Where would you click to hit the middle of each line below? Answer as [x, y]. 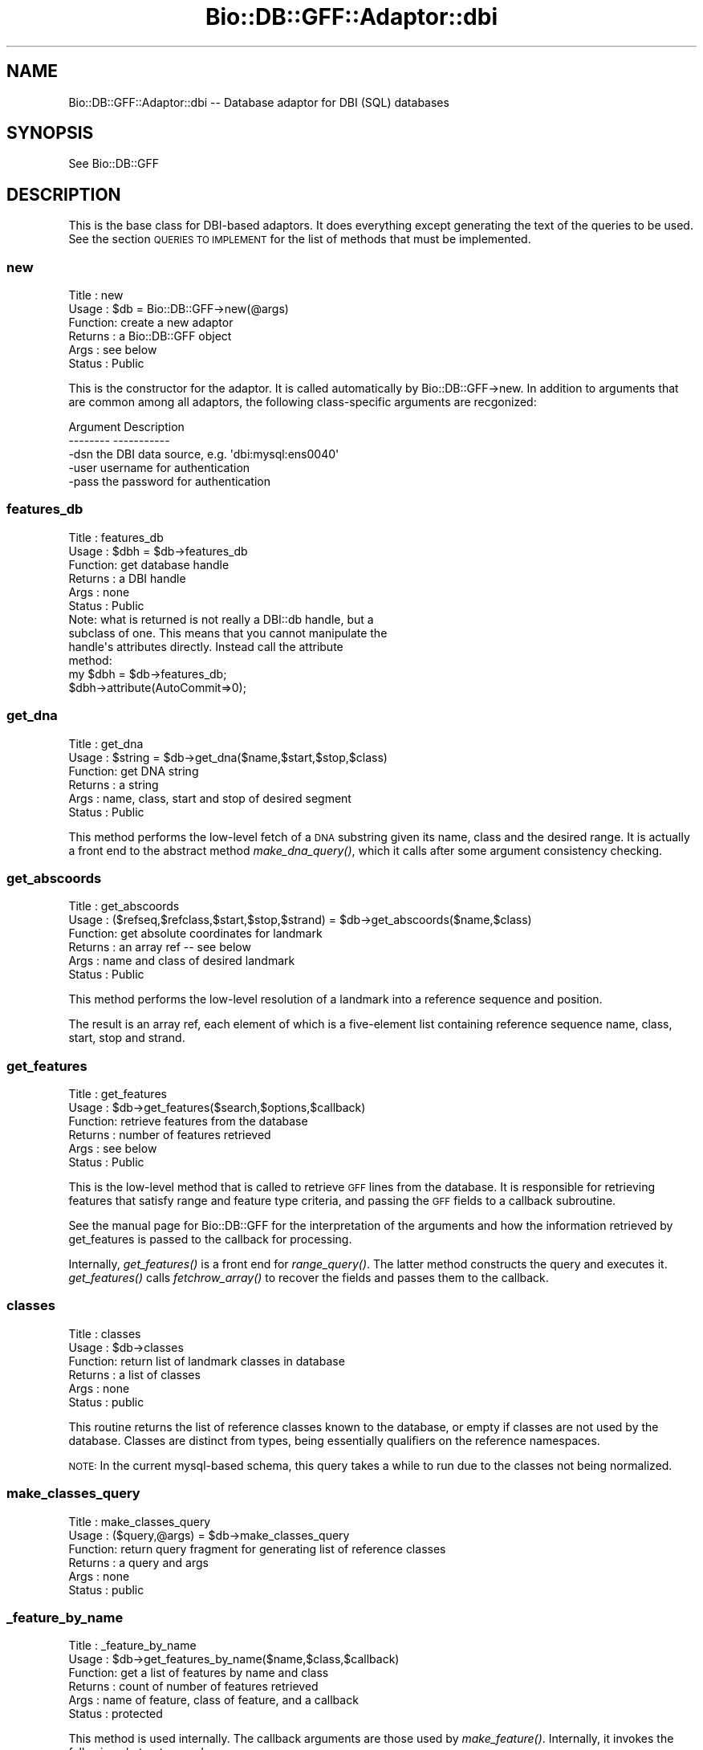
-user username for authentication [159, 468]
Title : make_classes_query [140, 1521]
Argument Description [126, 427]
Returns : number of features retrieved [170, 1135]
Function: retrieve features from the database [188, 1121]
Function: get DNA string [134, 771]
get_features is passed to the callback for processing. [210, 1239]
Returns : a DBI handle [127, 578]
